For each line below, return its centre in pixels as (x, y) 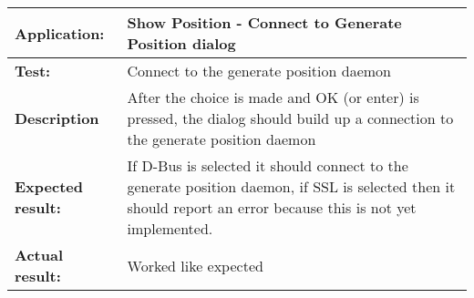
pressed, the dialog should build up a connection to (290, 118)
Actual (39, 255)
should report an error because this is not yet (272, 207)
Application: (60, 33)
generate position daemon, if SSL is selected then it (291, 186)
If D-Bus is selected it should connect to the (268, 165)
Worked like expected (195, 265)
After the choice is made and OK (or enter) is (273, 97)
